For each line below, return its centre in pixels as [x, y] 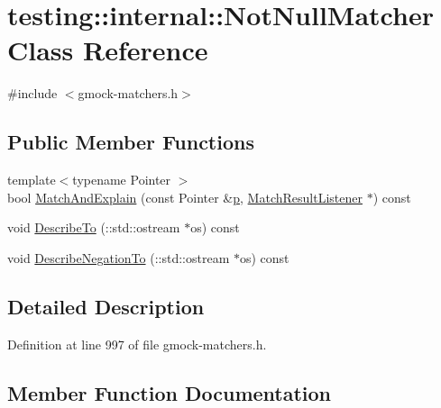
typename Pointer [122, 180]
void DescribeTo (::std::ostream [94, 227]
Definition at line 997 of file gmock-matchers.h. [137, 344]
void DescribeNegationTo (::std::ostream [119, 257]
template [32, 180]
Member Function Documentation [170, 392]
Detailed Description [106, 306]
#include [32, 93]
